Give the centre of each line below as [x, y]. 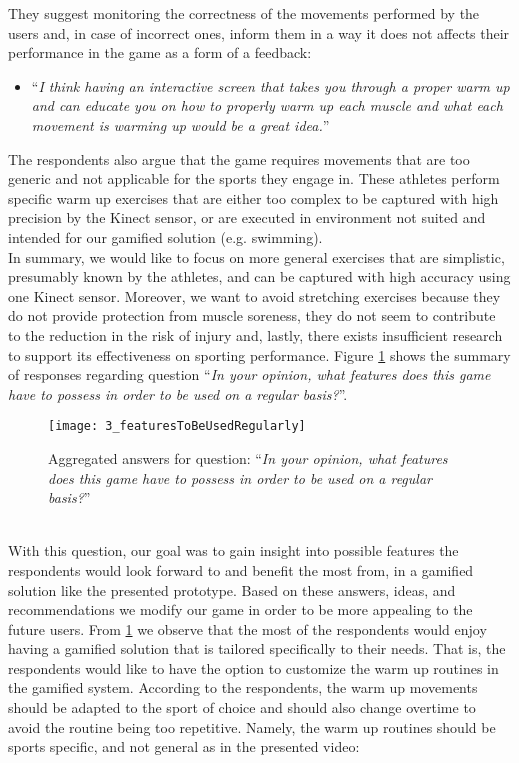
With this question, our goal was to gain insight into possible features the [233, 550]
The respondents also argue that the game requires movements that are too [239, 158]
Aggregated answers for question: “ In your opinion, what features [248, 457]
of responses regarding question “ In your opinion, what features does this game [249, 374]
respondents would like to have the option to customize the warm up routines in [253, 667]
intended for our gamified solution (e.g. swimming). [165, 236]
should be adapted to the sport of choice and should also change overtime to [242, 707]
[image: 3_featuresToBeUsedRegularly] [177, 426]
